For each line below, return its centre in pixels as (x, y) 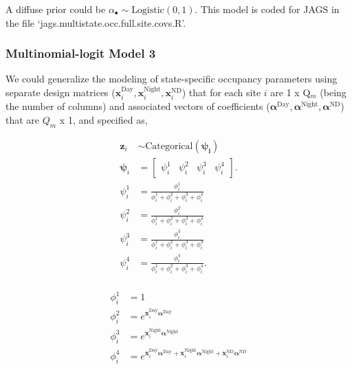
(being (333, 92)
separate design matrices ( (60, 92)
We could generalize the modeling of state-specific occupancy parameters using (172, 79)
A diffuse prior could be (56, 9)
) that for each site (221, 92)
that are (23, 120)
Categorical (169, 146)
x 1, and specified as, (103, 120)
